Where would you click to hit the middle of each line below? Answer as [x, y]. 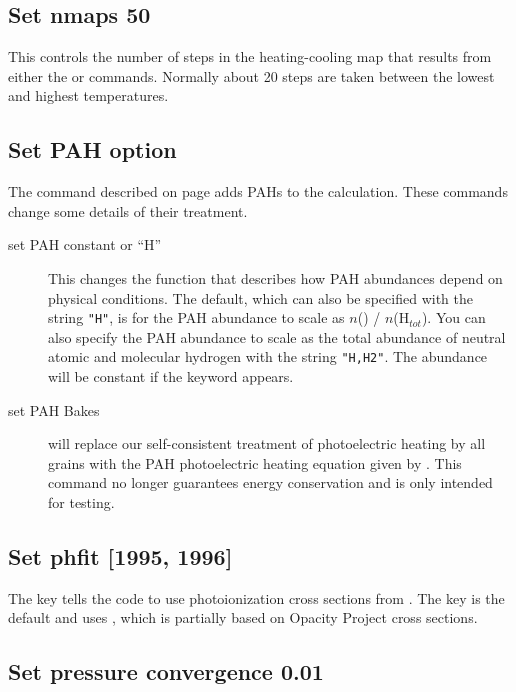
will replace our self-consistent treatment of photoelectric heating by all [267, 443]
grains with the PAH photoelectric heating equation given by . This [255, 462]
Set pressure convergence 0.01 [166, 671]
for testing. [81, 502]
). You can [453, 317]
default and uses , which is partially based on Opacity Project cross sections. [243, 617]
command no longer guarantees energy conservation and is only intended [270, 482]
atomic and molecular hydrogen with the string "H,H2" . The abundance [268, 356]
